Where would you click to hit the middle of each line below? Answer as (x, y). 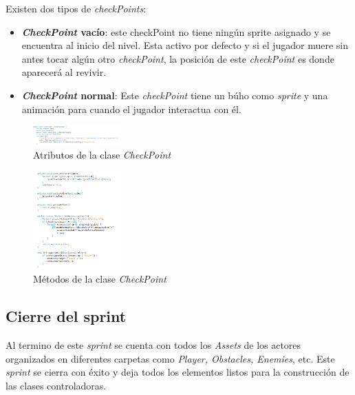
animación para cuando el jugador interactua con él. (131, 109)
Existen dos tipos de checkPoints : (76, 8)
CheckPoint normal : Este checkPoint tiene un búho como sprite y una (175, 95)
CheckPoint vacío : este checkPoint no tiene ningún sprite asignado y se (176, 31)
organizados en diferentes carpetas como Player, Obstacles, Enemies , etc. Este (170, 358)
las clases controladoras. (56, 386)
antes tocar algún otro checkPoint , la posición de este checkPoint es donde (178, 58)
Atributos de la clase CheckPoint (102, 155)
